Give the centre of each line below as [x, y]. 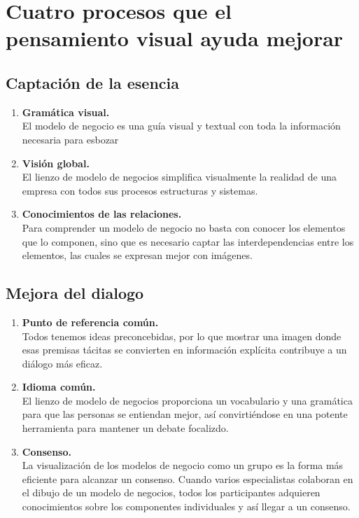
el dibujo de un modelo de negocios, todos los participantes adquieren [171, 492]
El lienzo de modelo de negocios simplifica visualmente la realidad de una [179, 177]
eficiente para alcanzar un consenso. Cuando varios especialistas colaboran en [188, 478]
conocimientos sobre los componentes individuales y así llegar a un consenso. [186, 506]
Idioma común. [59, 387]
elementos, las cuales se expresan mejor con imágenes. [137, 255]
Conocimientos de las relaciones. [102, 214]
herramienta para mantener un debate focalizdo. [125, 428]
